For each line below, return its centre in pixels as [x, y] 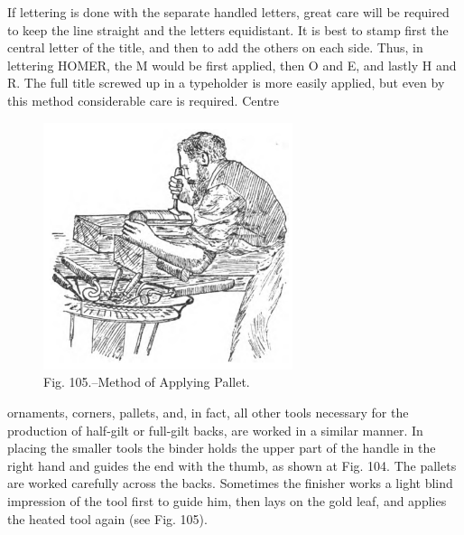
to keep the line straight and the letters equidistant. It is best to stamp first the [228, 29]
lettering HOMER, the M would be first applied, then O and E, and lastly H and [232, 65]
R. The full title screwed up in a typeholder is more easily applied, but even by [226, 83]
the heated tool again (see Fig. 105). [107, 518]
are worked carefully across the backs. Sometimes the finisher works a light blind [230, 483]
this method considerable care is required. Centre [144, 100]
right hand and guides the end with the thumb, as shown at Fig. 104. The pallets [232, 465]
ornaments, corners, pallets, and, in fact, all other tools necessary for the [208, 412]
